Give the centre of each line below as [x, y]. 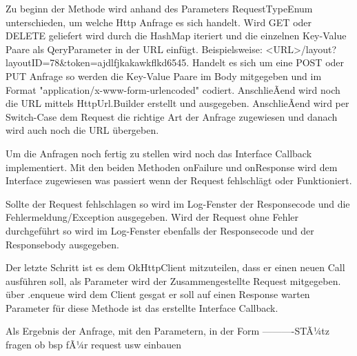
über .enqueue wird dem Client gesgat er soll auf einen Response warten [158, 294]
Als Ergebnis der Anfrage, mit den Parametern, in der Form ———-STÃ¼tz [167, 331]
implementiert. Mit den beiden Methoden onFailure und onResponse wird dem [172, 167]
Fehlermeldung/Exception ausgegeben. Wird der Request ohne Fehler [152, 217]
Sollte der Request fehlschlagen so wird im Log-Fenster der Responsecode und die [178, 203]
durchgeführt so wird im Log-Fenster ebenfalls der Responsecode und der [160, 230]
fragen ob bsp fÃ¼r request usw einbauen [93, 345]
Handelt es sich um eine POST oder [268, 62]
